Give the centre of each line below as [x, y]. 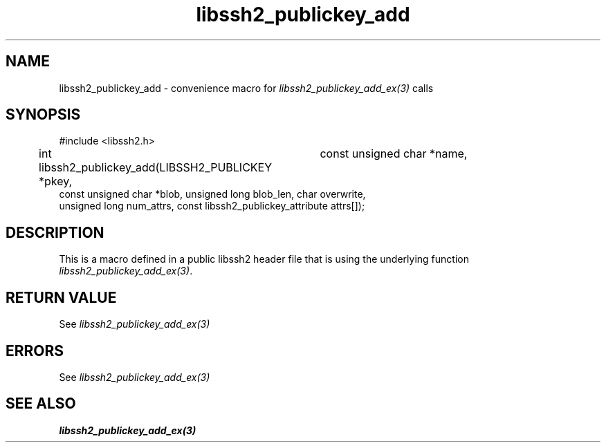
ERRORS [35, 351]
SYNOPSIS [43, 115]
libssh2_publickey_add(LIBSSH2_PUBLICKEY [156, 168]
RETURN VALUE [61, 297]
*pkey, [56, 181]
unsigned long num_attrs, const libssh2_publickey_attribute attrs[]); [212, 206]
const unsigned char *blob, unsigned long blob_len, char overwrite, [212, 194]
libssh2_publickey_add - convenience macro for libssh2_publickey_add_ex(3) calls [246, 88]
